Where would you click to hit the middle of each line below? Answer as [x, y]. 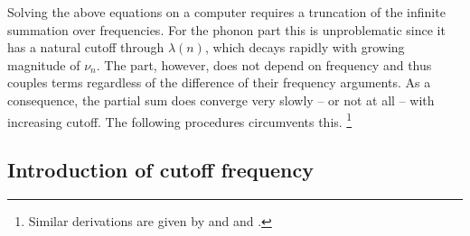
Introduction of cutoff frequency [160, 170]
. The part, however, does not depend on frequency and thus [264, 64]
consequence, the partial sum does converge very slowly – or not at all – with [221, 100]
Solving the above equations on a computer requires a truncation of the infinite [226, 12]
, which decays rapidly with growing [305, 47]
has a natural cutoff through [86, 47]
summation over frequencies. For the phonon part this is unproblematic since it [226, 29]
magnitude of [44, 64]
